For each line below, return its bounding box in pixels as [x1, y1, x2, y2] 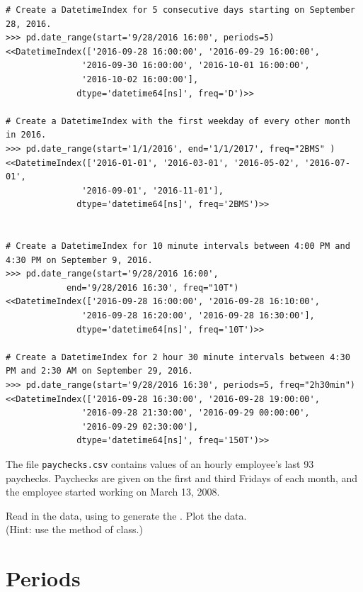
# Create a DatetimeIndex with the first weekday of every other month [6, 116, 350, 126]
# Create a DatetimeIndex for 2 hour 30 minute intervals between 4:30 [6, 352, 350, 362]
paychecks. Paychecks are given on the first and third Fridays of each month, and [6, 470, 358, 485]
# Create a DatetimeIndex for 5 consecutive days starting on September [6, 5, 355, 15]
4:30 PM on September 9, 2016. [6, 255, 153, 265]
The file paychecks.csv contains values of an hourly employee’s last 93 [6, 457, 314, 471]
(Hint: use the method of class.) [6, 522, 143, 537]
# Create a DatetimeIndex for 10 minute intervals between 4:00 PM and [6, 241, 350, 252]
